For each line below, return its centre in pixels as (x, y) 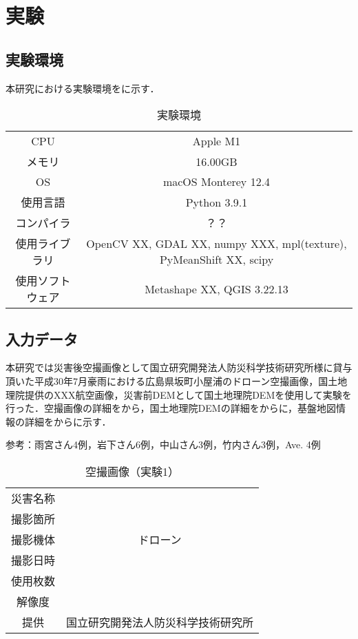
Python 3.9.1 (217, 202)
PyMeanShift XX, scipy (217, 260)
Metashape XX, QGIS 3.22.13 (217, 289)
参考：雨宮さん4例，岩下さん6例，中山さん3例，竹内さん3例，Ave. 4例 (163, 444)
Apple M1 (217, 141)
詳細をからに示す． (68, 421)
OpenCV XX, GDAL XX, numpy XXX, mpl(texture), (217, 244)
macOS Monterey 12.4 (217, 182)
